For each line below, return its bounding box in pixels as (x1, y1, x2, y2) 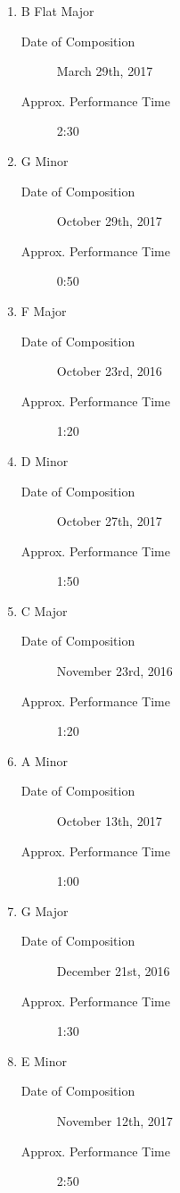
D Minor (20, 451, 69, 470)
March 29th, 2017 (56, 62, 153, 80)
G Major (20, 901, 69, 920)
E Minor (20, 1051, 67, 1070)
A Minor (20, 751, 68, 770)
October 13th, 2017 (56, 812, 162, 830)
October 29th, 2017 (56, 212, 162, 230)
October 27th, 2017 (56, 512, 162, 530)
